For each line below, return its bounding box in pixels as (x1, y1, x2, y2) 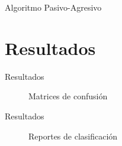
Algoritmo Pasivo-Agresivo (5, 1, 102, 13)
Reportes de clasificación (28, 129, 118, 142)
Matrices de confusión (28, 90, 108, 102)
